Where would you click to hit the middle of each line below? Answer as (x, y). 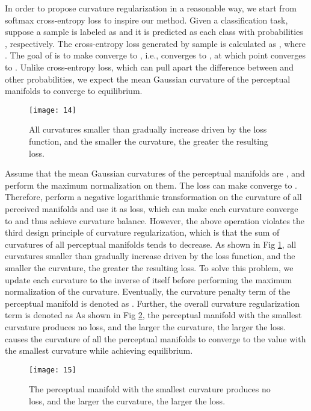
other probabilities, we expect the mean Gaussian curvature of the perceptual (148, 79)
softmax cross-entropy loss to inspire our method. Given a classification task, (146, 20)
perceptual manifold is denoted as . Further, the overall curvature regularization (152, 303)
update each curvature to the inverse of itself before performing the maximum (149, 279)
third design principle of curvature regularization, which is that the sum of (142, 232)
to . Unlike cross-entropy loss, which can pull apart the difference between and (149, 67)
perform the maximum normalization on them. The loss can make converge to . (151, 185)
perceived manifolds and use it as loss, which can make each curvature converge (152, 208)
